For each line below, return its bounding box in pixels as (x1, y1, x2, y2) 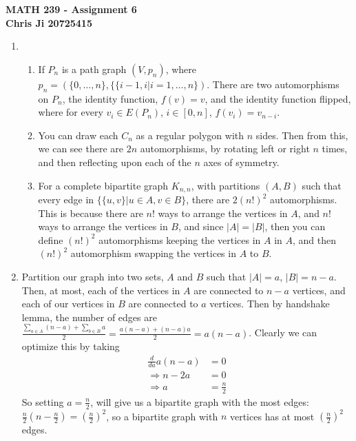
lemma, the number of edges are (21, 309, 157, 324)
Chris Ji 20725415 (6, 15, 92, 30)
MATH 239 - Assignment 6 (6, 2, 137, 16)
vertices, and (292, 283, 346, 297)
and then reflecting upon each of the (38, 154, 191, 169)
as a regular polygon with (136, 127, 244, 142)
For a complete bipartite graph (38, 178, 169, 192)
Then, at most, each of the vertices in (21, 283, 180, 297)
